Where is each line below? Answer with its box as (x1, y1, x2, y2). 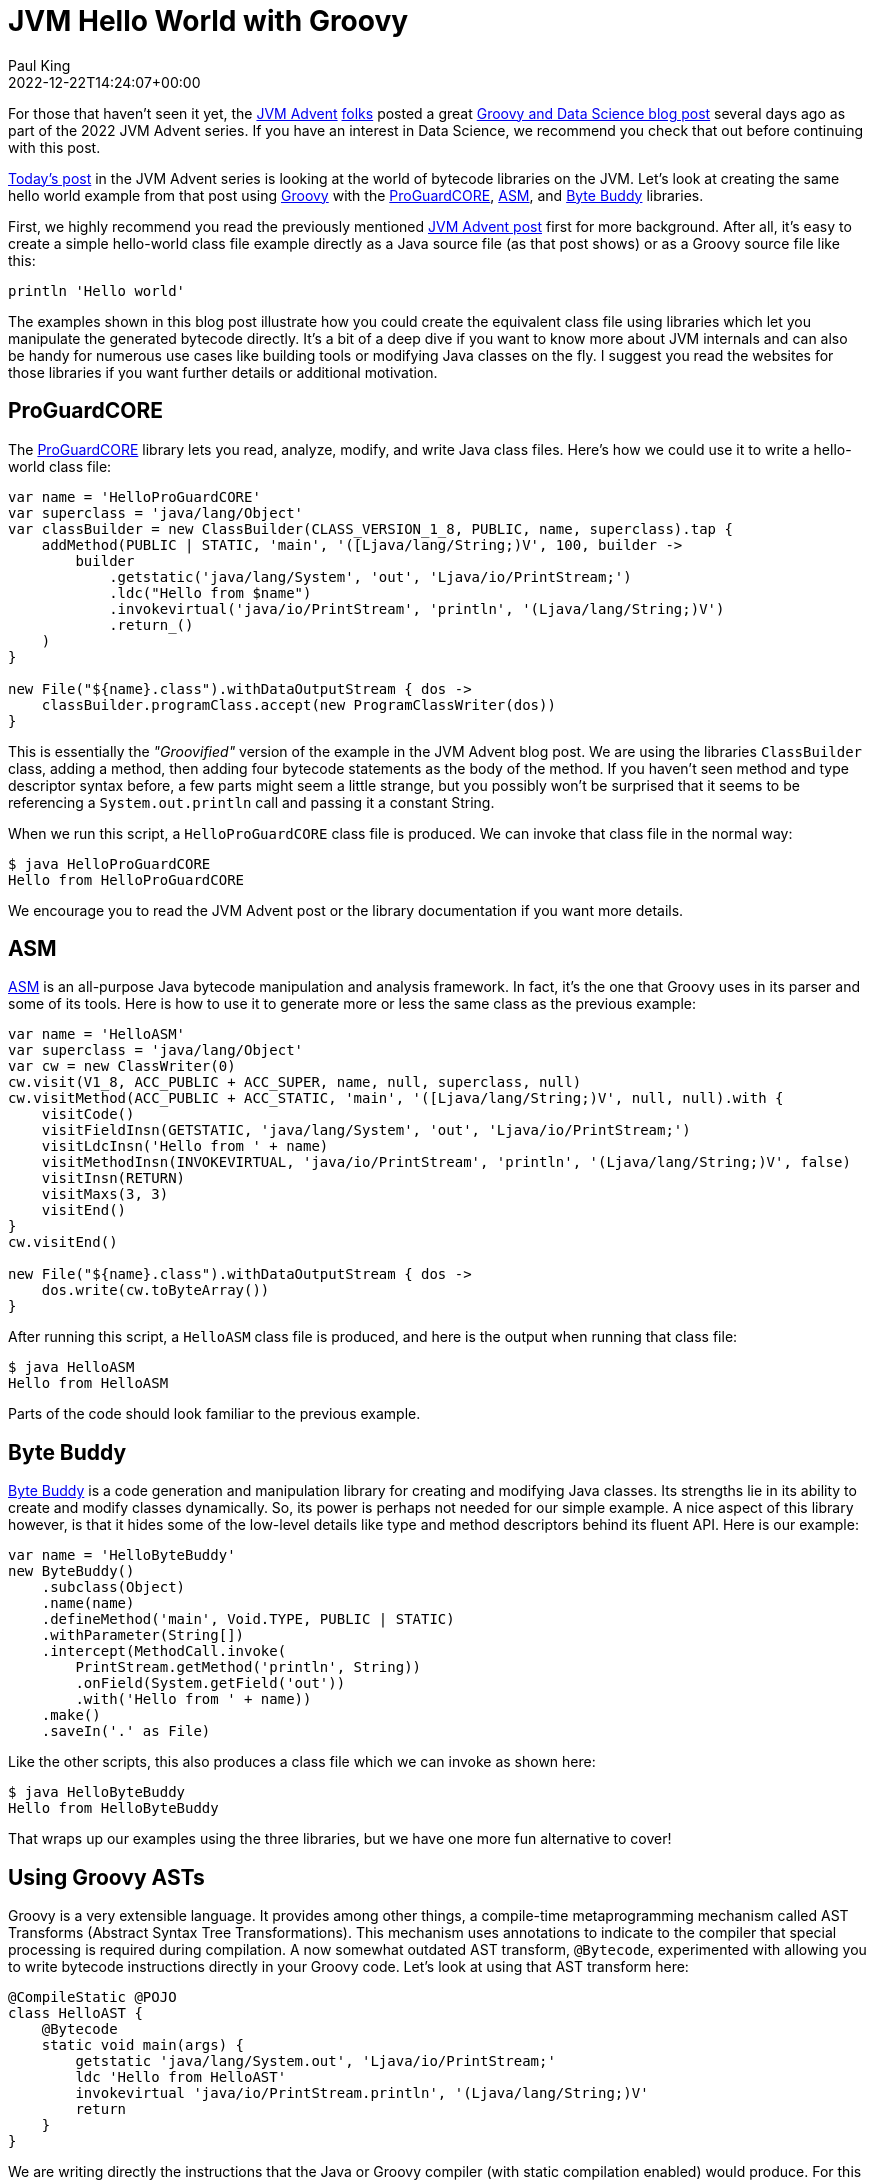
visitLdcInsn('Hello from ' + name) (41, 1138, 329, 1155)
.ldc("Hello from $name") (109, 584, 312, 601)
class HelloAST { (8, 2005, 143, 2022)
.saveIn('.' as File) (41, 1723, 211, 1740)
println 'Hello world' (8, 282, 186, 299)
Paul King (8, 56, 71, 74)
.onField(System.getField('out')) (75, 1675, 346, 1692)
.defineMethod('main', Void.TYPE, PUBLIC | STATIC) (41, 1611, 455, 1628)
